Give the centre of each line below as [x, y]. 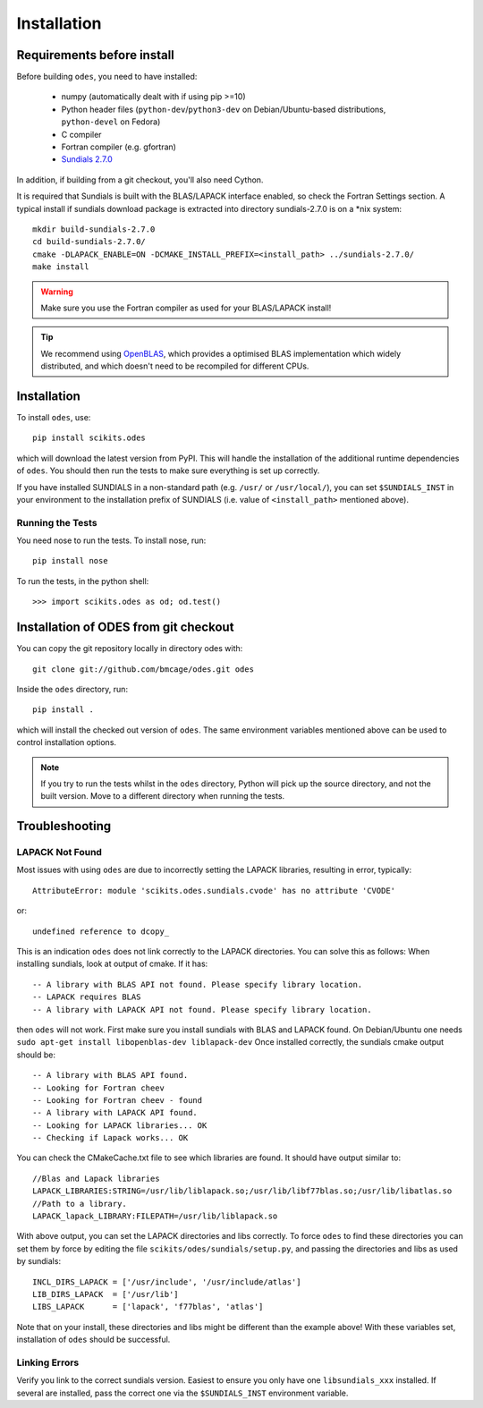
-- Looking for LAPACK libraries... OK [120, 1125]
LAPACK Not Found [59, 852]
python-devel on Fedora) [111, 122]
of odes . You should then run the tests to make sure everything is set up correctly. [168, 471]
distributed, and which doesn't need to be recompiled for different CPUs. [175, 366]
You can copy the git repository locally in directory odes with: [130, 649]
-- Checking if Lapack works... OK [110, 1138]
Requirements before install [95, 55]
